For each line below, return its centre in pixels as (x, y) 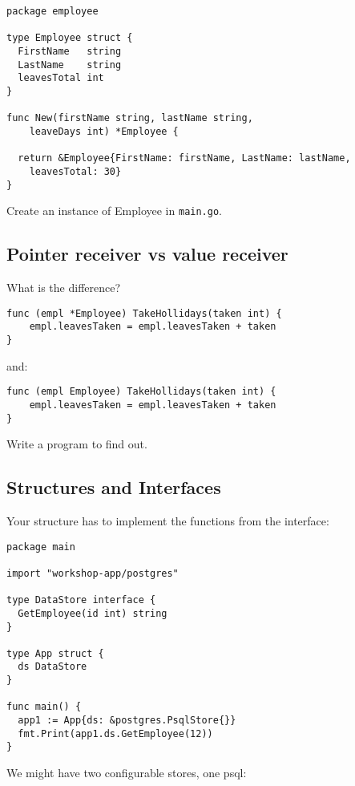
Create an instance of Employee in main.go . (114, 211)
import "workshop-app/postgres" (93, 573)
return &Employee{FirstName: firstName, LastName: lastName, (184, 158)
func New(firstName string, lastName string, (130, 118)
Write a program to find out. (77, 444)
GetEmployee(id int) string (93, 613)
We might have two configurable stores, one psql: (127, 773)
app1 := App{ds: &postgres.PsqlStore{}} (127, 721)
